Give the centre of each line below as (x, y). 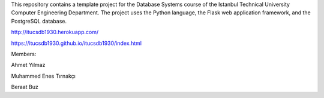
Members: (24, 54)
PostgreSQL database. (39, 21)
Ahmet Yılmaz (28, 65)
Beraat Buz (25, 87)
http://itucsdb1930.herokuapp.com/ (55, 32)
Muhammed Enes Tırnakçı (43, 76)
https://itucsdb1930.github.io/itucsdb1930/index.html (76, 43)
